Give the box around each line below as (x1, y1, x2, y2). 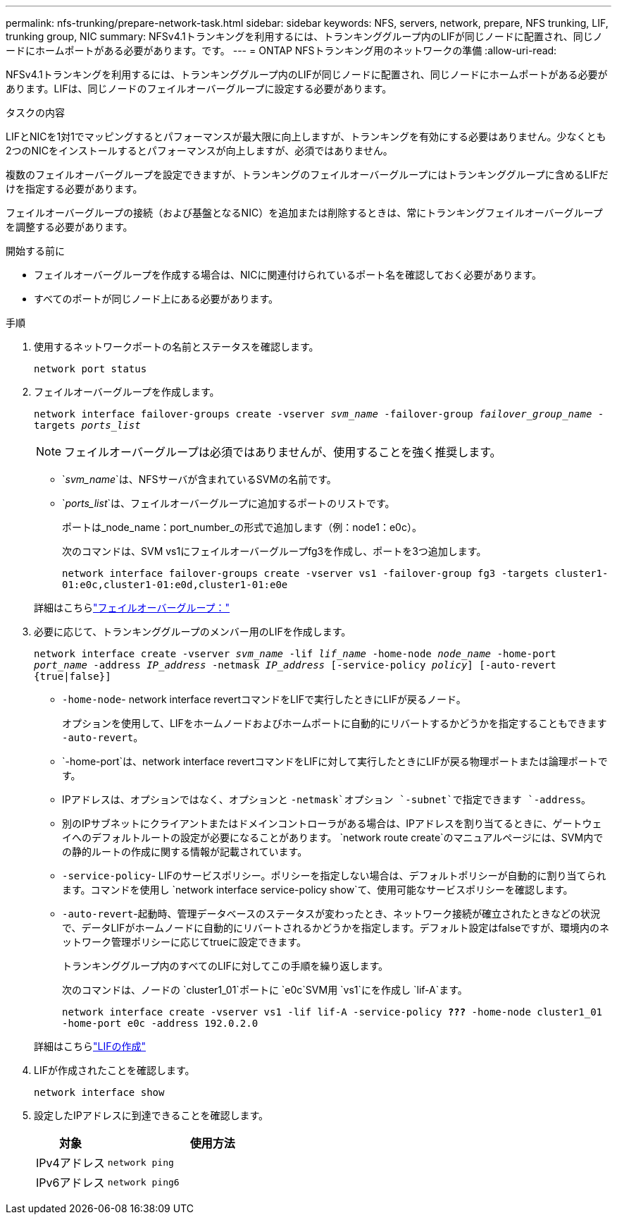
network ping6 (107, 1176, 180, 1188)
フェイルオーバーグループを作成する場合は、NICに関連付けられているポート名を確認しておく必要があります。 (34, 269, 542, 281)
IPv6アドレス (36, 1176, 105, 1190)
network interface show (34, 1087, 165, 1098)
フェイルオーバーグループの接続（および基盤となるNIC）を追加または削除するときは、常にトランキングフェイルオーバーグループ (6, 207, 603, 219)
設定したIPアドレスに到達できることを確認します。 (34, 1109, 269, 1121)
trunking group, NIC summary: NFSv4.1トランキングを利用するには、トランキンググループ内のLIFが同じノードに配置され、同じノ (6, 30, 603, 42)
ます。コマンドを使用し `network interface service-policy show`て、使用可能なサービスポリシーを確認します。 (62, 884, 573, 896)
